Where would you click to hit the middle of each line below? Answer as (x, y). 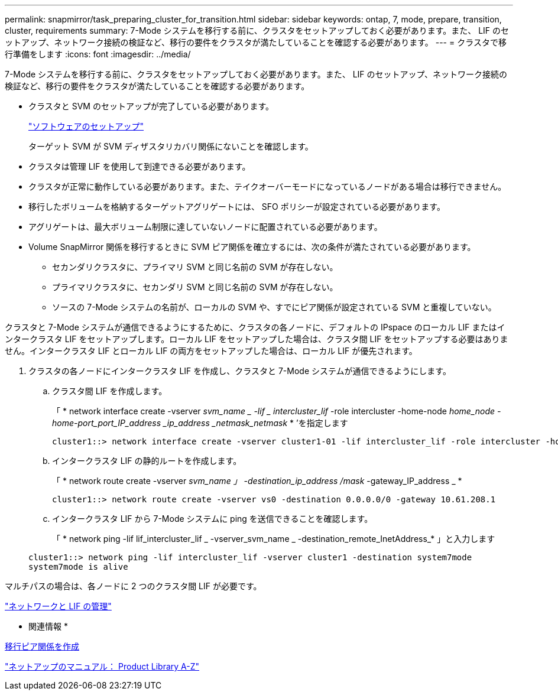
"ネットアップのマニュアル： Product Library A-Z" (102, 666)
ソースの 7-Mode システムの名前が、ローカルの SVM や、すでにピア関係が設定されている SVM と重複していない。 (274, 307)
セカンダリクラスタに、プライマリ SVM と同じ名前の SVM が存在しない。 (195, 267)
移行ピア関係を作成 (42, 646)
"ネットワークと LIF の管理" (58, 606)
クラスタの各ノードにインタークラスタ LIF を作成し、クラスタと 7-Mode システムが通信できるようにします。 (240, 371)
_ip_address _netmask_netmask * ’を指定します (255, 423)
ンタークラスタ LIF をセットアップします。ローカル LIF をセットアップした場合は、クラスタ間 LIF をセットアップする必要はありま (257, 339)
